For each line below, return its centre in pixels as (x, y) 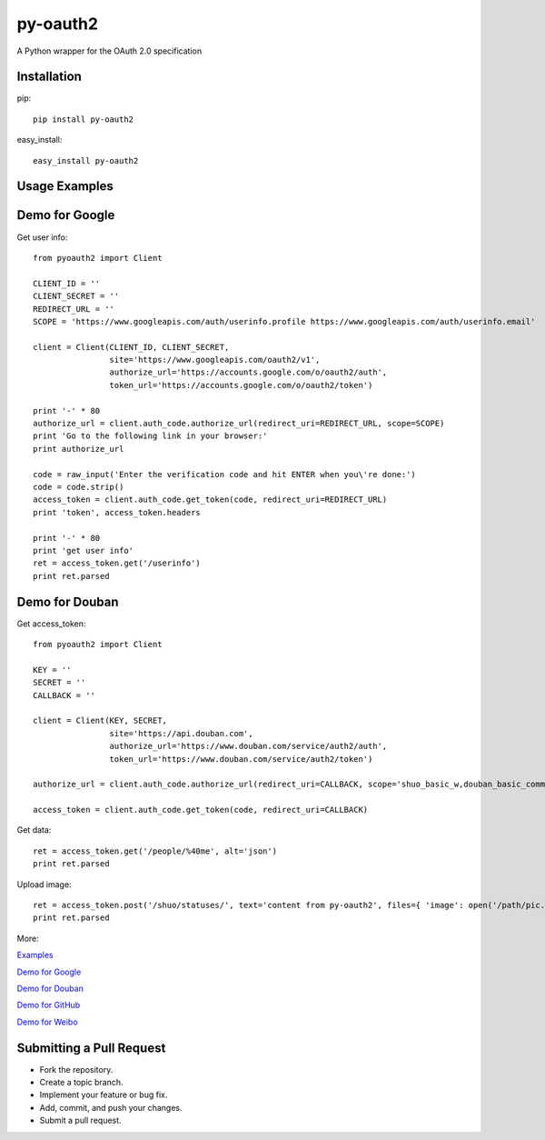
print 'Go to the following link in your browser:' (150, 436)
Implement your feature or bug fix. (104, 1095)
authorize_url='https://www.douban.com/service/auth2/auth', (248, 746)
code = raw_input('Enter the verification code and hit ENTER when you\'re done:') (225, 474)
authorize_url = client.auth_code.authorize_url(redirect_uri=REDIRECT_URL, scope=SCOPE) (239, 424)
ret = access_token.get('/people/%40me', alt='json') (155, 851)
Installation (49, 77)
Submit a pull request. (80, 1120)
